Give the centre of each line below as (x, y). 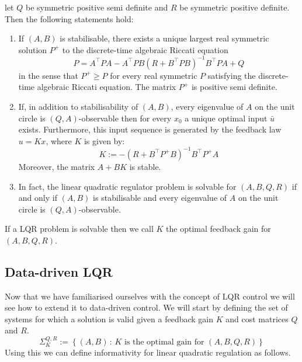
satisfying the (232, 75)
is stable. (145, 166)
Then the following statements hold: (69, 18)
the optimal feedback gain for (218, 229)
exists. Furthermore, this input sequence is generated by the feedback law (150, 129)
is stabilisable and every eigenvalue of (160, 198)
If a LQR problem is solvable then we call (79, 229)
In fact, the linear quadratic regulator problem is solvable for (127, 186)
